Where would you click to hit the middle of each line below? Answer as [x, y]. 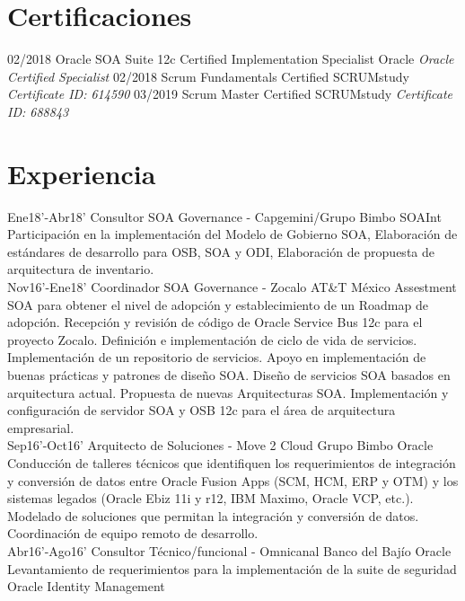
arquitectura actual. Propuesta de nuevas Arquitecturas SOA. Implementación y [228, 392]
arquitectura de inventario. [81, 269]
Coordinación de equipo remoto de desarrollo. [133, 533]
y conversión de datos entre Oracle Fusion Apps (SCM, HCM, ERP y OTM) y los [233, 480]
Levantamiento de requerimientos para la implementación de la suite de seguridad [232, 568]
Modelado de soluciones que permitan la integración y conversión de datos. [213, 515]
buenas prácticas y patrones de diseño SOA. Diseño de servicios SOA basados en [229, 374]
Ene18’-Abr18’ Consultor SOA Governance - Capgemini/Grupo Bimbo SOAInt [224, 216]
